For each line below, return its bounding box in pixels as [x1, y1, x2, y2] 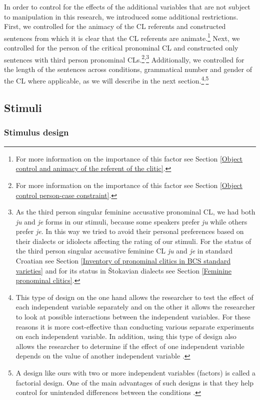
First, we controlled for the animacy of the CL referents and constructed [4, 21, 226, 31]
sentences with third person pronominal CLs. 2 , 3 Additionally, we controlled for [4, 52, 244, 64]
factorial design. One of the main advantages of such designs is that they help [15, 377, 254, 387]
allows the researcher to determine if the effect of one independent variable [15, 340, 244, 351]
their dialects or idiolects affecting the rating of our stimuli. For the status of [15, 235, 251, 246]
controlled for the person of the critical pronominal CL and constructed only [4, 42, 238, 53]
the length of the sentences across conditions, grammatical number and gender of [4, 63, 252, 74]
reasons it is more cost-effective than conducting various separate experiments [15, 321, 254, 331]
